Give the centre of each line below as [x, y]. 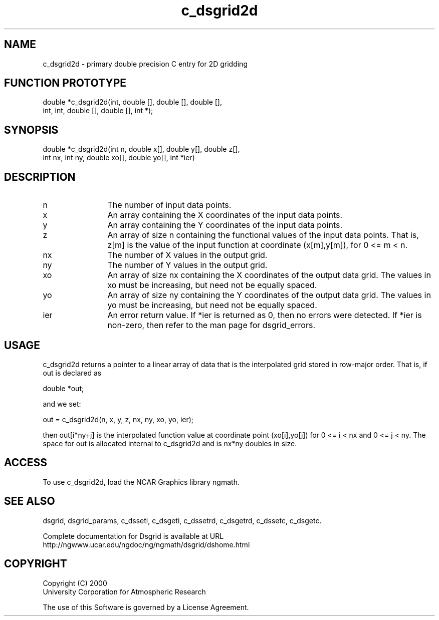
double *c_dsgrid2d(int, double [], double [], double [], [132, 102]
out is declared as [72, 373]
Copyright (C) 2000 [75, 583]
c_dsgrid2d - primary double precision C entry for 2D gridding [145, 64]
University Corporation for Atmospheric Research [124, 591]
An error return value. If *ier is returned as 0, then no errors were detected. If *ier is [265, 315]
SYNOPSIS [31, 130]
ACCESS [26, 463]
